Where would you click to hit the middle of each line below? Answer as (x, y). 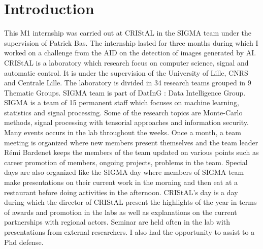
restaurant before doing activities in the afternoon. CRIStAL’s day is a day (121, 192)
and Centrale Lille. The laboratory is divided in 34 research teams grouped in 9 (128, 83)
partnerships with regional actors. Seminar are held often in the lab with (117, 222)
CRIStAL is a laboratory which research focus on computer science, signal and (126, 62)
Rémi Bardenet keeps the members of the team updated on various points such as (131, 152)
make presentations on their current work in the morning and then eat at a (121, 182)
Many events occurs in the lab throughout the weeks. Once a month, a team (123, 132)
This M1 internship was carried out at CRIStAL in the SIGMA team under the (128, 33)
